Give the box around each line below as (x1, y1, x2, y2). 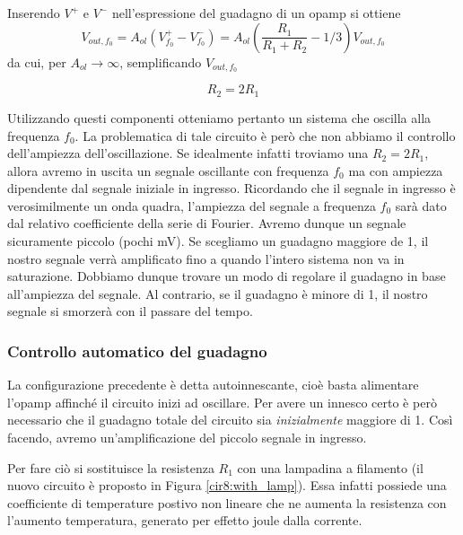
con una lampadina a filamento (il (237, 458, 424, 477)
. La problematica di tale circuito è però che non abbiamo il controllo (74, 126, 456, 145)
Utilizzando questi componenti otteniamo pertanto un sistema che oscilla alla (7, 108, 432, 127)
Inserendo (7, 4, 60, 22)
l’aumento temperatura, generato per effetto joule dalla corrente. (7, 511, 363, 530)
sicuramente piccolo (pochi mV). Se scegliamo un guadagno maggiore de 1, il (7, 232, 429, 250)
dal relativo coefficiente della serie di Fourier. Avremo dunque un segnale (7, 214, 406, 232)
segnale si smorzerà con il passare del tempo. (7, 302, 253, 320)
